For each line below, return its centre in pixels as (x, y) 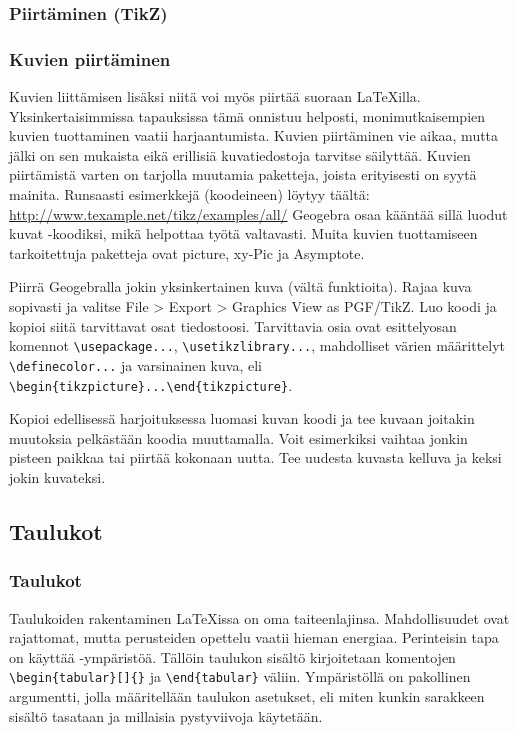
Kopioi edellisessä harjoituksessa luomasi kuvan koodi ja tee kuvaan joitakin (242, 418)
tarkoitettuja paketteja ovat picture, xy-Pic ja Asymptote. (187, 252)
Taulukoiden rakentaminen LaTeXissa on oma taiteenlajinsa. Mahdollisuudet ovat (259, 617)
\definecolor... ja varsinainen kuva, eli (135, 364)
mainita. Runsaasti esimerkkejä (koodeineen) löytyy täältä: (189, 194)
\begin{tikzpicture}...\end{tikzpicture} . (151, 384)
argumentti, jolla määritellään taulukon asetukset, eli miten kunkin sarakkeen (247, 695)
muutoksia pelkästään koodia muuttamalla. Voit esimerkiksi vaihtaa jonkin (238, 437)
